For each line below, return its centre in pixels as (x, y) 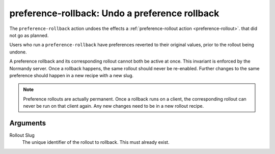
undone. (18, 52)
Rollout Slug (22, 135)
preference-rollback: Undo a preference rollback (114, 13)
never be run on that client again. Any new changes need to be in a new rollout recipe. (113, 106)
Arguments (28, 123)
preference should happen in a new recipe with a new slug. (72, 75)
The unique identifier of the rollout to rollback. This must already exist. (96, 142)
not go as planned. (29, 35)
